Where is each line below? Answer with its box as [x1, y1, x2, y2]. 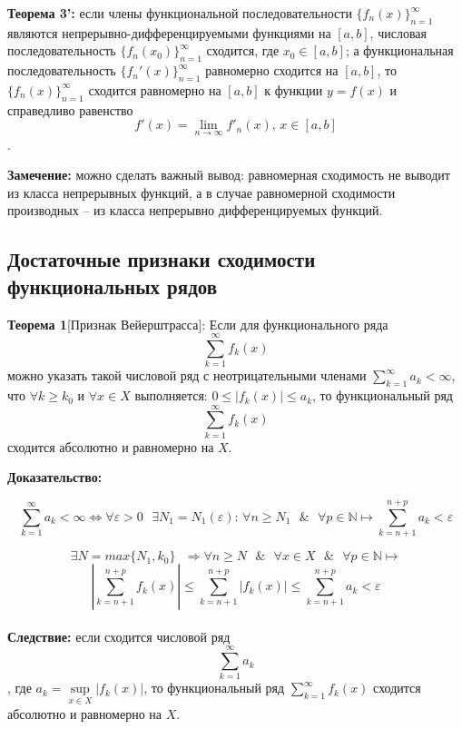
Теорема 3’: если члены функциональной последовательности [7, 4, 352, 22]
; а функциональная [345, 41, 454, 60]
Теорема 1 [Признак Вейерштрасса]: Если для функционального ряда [7, 314, 388, 333]
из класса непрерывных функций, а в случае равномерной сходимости [7, 182, 396, 202]
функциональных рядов [7, 271, 218, 300]
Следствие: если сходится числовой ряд [7, 626, 231, 645]
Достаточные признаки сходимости [7, 245, 316, 273]
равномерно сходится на [205, 61, 339, 80]
